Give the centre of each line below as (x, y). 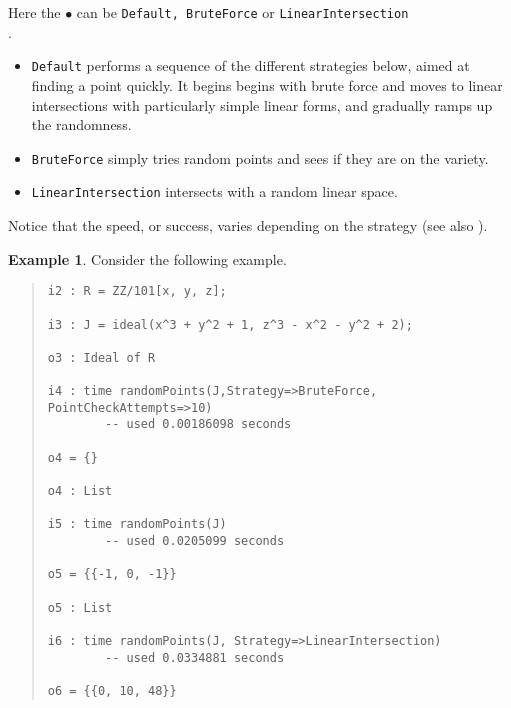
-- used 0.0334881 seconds (195, 657)
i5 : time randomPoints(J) (137, 524)
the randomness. (81, 124)
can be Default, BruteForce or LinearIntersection (242, 12)
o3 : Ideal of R (101, 357)
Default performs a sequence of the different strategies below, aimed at (250, 65)
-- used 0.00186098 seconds (198, 424)
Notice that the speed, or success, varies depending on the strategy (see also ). (248, 225)
